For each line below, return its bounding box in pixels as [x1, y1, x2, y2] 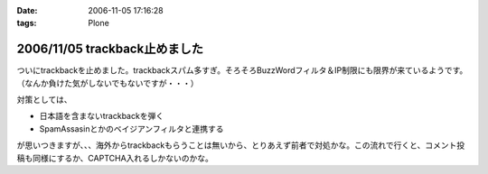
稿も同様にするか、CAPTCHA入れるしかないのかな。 [16, 152, 214, 163]
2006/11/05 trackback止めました [16, 41, 203, 57]
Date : [16, 5, 38, 15]
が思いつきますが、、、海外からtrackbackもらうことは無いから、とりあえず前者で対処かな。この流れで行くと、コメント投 [16, 140, 465, 151]
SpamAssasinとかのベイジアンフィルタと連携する [39, 123, 224, 134]
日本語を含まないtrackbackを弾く [39, 111, 164, 122]
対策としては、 [16, 95, 72, 105]
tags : [16, 18, 37, 29]
